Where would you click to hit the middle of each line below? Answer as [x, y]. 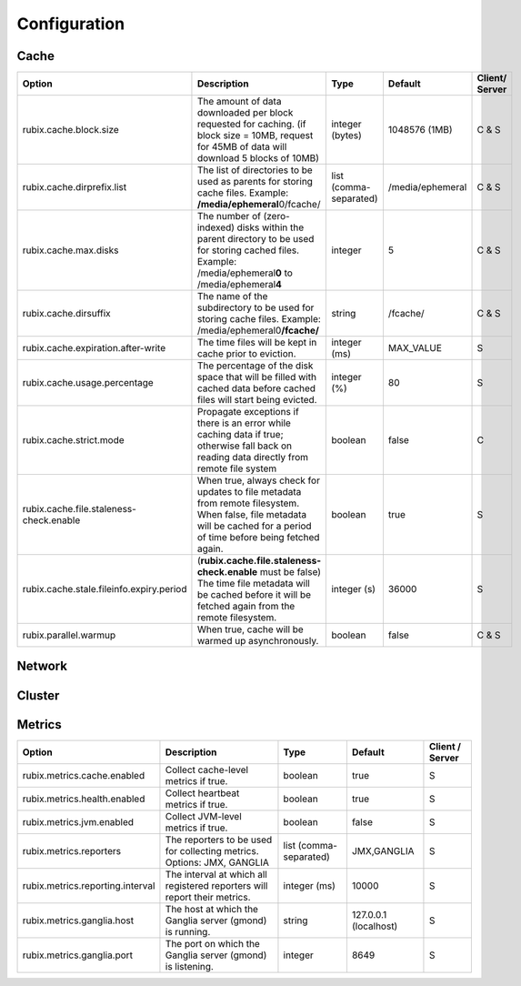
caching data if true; [240, 435]
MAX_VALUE [415, 348]
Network [42, 666]
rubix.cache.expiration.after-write [94, 348]
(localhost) [375, 926]
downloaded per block [245, 113]
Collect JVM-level [204, 816]
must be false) [291, 572]
